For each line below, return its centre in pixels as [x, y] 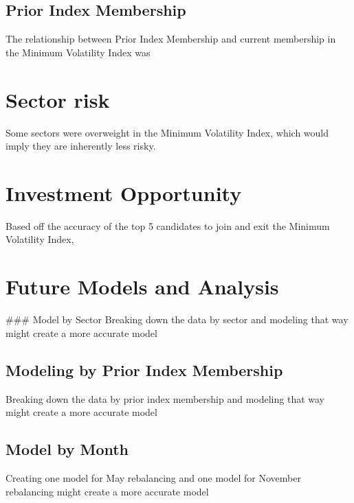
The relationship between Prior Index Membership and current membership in [171, 39]
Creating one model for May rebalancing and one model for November [153, 477]
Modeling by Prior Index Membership [144, 370]
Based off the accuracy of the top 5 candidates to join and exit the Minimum [168, 225]
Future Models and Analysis [142, 286]
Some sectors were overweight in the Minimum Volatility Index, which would [167, 132]
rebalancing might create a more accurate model [107, 491]
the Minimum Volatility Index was [78, 52]
